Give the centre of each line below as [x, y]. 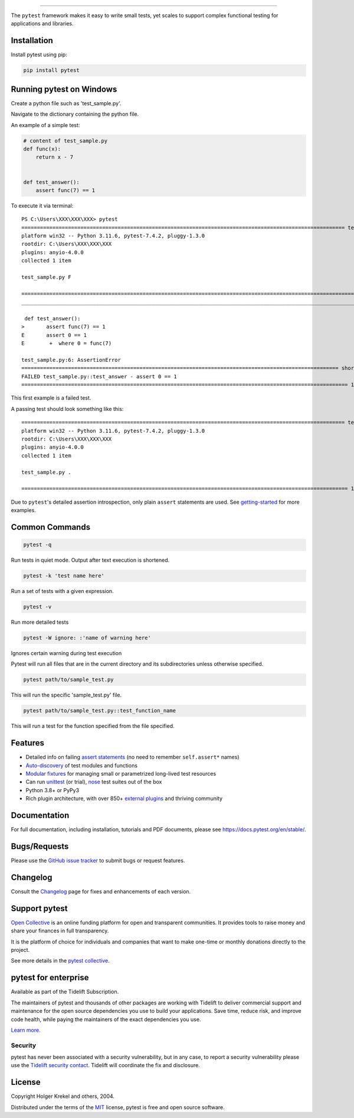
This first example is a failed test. [51, 398]
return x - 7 [55, 157]
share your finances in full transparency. [60, 931]
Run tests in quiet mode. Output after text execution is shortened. [90, 560]
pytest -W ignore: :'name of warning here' [87, 638]
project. [20, 950]
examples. [24, 510]
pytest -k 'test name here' [64, 576]
